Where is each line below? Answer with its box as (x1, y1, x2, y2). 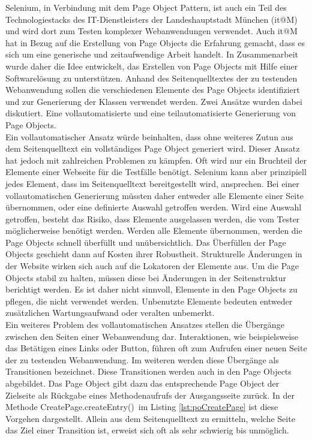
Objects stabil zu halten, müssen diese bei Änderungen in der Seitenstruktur (5, 271, 287, 284)
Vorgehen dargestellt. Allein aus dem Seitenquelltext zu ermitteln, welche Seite (5, 412, 295, 424)
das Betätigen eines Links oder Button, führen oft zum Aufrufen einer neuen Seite (5, 342, 307, 354)
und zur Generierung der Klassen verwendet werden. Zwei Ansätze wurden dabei (5, 95, 302, 107)
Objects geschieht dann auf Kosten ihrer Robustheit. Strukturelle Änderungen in (5, 248, 302, 260)
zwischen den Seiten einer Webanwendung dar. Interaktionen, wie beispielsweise (5, 330, 299, 342)
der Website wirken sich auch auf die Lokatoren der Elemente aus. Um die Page (5, 260, 299, 272)
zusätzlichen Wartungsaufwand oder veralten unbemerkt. (5, 306, 215, 319)
